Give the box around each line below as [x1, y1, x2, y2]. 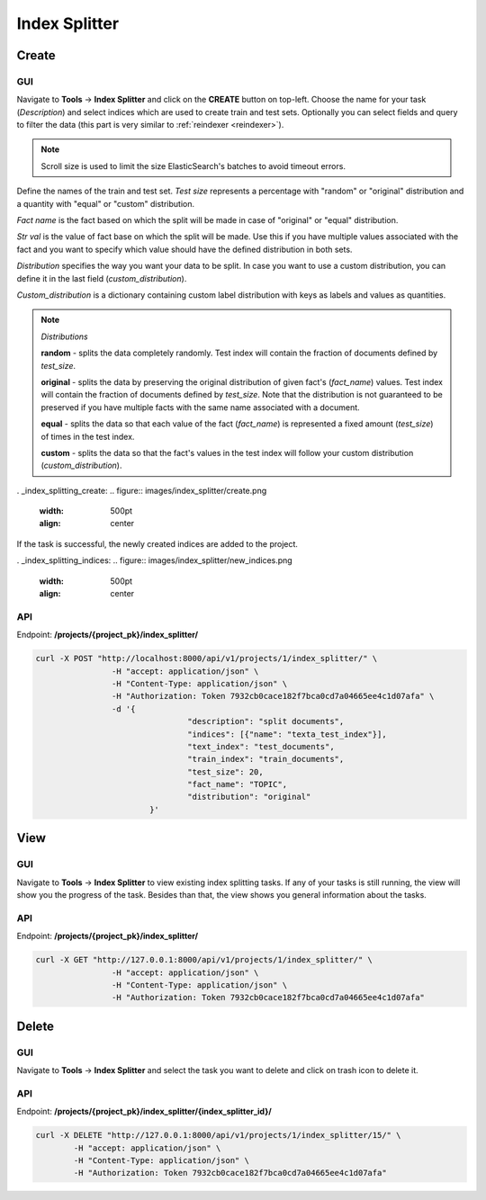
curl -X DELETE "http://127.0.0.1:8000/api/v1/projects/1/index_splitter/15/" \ [35, 1130, 401, 1141]
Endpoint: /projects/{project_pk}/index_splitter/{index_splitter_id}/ [16, 1106, 272, 1117]
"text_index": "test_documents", [187, 741, 335, 751]
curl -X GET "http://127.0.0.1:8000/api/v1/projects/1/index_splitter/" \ [35, 954, 373, 965]
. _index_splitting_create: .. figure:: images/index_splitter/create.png [16, 485, 267, 496]
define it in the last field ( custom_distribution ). [16, 273, 187, 283]
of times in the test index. [40, 431, 135, 442]
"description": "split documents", [187, 716, 345, 727]
